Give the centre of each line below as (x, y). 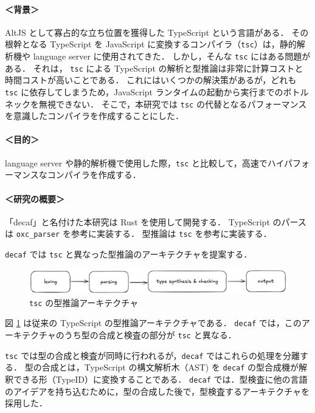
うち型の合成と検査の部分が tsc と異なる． (150, 334)
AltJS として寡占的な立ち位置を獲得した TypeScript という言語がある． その (157, 32)
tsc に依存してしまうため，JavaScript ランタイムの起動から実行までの (144, 91)
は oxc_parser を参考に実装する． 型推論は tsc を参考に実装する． (138, 234)
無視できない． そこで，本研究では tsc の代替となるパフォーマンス (173, 104)
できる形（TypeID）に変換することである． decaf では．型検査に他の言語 (160, 379)
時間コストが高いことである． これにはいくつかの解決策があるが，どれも (151, 80)
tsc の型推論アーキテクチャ (84, 302)
